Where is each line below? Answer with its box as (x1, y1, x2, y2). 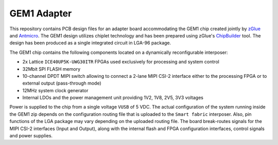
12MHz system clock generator (22, 87, 89, 93)
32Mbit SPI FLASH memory (22, 66, 81, 72)
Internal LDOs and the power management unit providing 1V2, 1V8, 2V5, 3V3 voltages (22, 95, 203, 101)
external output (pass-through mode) (22, 80, 101, 87)
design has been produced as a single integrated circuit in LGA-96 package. (9, 40, 171, 46)
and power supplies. (9, 133, 53, 139)
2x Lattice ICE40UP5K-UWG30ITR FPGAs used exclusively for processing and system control (22, 59, 220, 65)
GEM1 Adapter (9, 8, 72, 19)
